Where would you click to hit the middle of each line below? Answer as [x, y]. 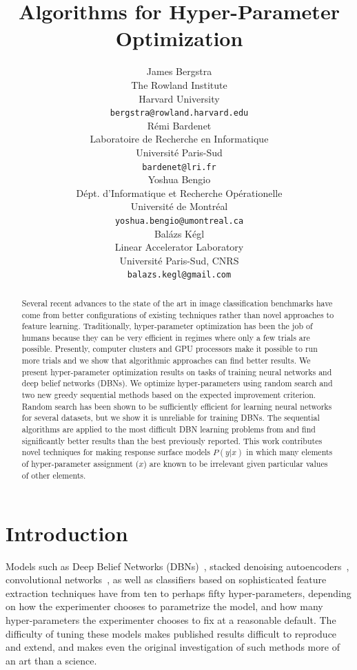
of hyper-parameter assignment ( [80, 464]
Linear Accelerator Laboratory [179, 247]
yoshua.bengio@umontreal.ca [179, 221]
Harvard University [179, 98]
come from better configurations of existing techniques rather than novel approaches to [178, 314]
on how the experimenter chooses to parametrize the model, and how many [164, 606]
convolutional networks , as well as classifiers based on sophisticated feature [166, 579]
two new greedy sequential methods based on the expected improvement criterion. [169, 395]
